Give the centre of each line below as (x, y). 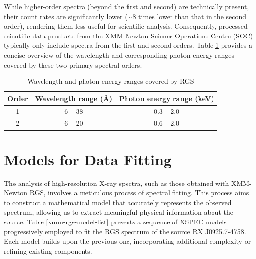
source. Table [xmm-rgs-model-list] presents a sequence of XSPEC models (115, 222)
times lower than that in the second (192, 16)
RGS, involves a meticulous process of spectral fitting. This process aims (139, 193)
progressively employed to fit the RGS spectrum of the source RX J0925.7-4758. (125, 231)
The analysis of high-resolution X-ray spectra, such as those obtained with (117, 183)
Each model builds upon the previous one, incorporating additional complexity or (128, 241)
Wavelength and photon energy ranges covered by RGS (111, 81)
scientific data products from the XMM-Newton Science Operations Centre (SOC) (128, 35)
